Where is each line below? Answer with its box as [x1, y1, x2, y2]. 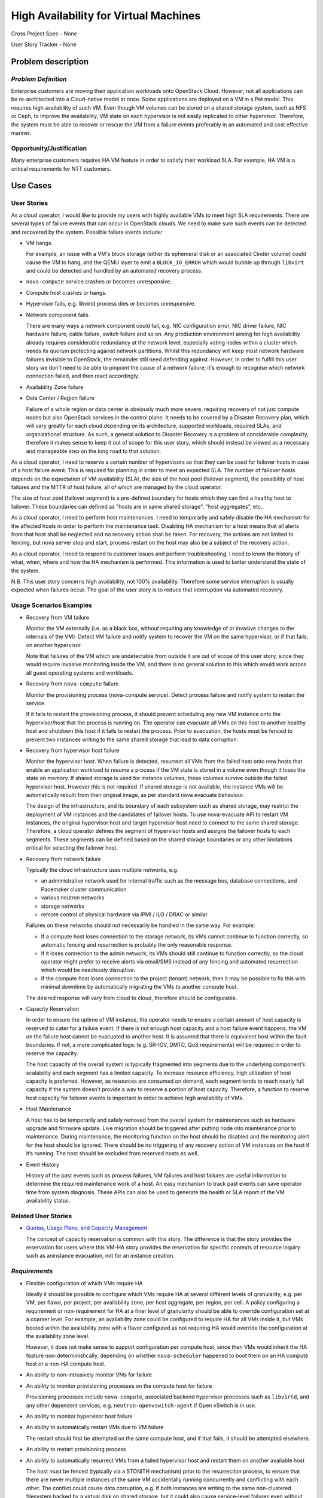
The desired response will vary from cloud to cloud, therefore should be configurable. [26, 994, 237, 1001]
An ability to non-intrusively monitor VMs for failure [26, 1371, 153, 1378]
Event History [26, 1161, 60, 1168]
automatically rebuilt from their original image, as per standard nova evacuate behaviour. [26, 791, 245, 798]
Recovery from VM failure [26, 614, 90, 621]
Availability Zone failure [26, 383, 84, 391]
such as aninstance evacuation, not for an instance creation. [26, 1252, 175, 1260]
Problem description [11, 56, 89, 67]
